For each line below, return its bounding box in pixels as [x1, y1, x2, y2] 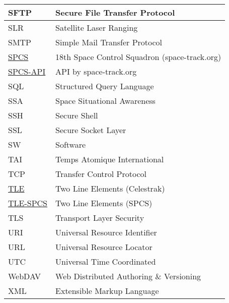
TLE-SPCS [8, 197, 48, 209]
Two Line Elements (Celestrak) [55, 183, 165, 194]
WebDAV [8, 270, 41, 282]
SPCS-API [8, 66, 46, 77]
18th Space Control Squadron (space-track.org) [55, 51, 221, 63]
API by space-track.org [55, 66, 137, 77]
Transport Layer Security [55, 212, 144, 223]
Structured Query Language [55, 80, 154, 92]
